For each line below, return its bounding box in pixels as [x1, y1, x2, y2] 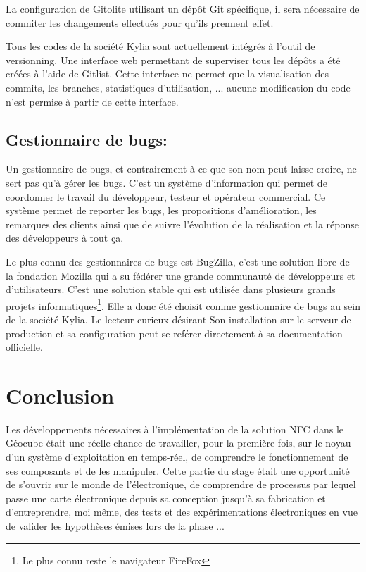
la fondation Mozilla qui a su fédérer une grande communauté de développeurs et [6, 268, 355, 282]
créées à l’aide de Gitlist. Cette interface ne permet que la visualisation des [6, 66, 329, 81]
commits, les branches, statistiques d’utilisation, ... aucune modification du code [6, 80, 351, 94]
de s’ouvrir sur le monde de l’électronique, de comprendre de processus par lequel [6, 477, 356, 492]
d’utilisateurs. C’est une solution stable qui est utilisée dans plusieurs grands [6, 282, 336, 297]
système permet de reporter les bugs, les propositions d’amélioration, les [6, 203, 317, 218]
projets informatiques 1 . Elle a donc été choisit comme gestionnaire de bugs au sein [6, 296, 360, 313]
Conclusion [6, 380, 115, 409]
